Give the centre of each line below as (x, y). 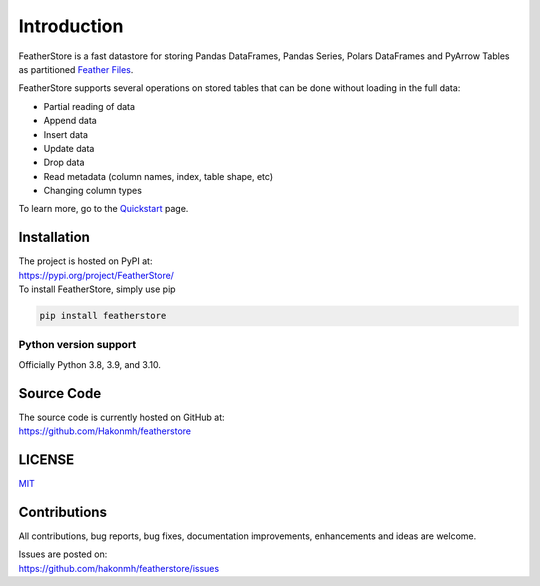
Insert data (66, 134)
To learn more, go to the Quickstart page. (103, 209)
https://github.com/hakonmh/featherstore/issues (119, 568)
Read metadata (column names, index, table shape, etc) (158, 176)
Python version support (77, 345)
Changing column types (92, 191)
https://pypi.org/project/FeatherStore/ (96, 275)
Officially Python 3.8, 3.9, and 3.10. (90, 364)
